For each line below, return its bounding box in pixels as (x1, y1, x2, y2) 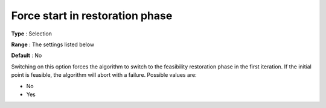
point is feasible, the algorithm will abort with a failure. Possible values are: (11, 71, 197, 79)
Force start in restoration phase (11, 9, 173, 22)
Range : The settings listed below (11, 41, 95, 48)
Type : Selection (11, 30, 53, 37)
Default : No (11, 52, 42, 59)
